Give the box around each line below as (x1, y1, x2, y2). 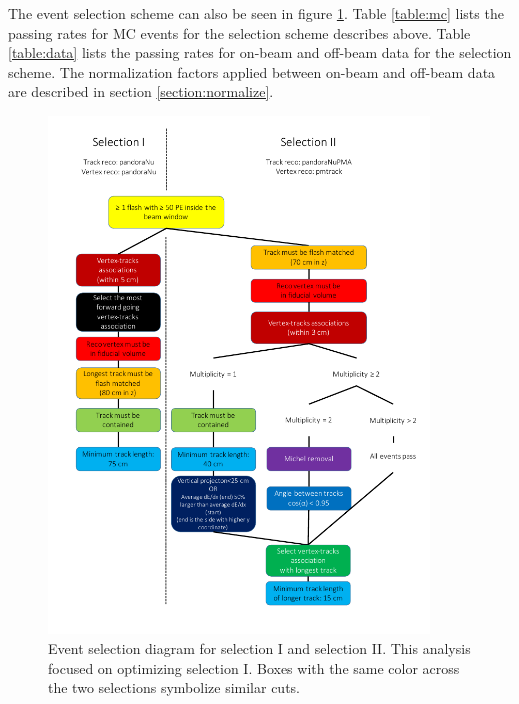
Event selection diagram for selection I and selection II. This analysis (48, 637, 471, 658)
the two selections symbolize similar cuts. (48, 677, 300, 698)
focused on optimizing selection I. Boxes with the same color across (48, 657, 460, 678)
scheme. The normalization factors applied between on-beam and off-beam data (8, 61, 496, 82)
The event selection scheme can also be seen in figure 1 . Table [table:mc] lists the (8, 3, 504, 23)
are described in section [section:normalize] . (8, 81, 274, 102)
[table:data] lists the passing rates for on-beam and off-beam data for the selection (8, 42, 512, 63)
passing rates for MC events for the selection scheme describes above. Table (8, 22, 471, 43)
